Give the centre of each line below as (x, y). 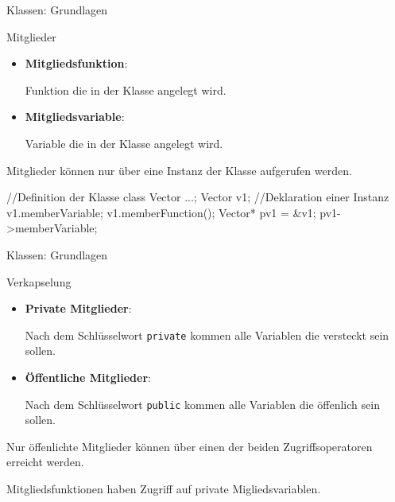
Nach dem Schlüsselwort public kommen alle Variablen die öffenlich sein (202, 404)
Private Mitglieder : (78, 308)
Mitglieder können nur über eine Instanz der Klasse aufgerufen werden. (179, 170)
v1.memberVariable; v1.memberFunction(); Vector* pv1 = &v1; (161, 212)
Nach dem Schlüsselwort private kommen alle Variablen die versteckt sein (207, 335)
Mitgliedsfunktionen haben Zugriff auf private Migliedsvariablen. (164, 488)
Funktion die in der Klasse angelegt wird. (126, 90)
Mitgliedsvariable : (75, 117)
